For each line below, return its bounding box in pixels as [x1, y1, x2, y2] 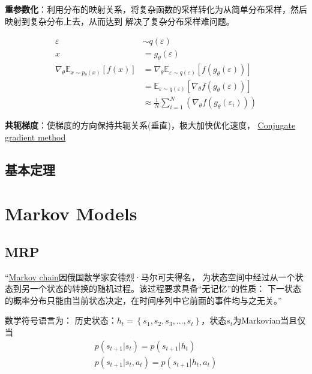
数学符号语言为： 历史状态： [5, 314, 117, 327]
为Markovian [233, 314, 281, 327]
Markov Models [5, 201, 137, 226]
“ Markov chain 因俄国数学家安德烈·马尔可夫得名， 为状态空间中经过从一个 [5, 270, 295, 283]
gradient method [5, 130, 66, 143]
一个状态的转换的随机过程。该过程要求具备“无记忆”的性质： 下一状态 [29, 282, 301, 295]
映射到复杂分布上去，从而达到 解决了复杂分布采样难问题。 [5, 14, 235, 27]
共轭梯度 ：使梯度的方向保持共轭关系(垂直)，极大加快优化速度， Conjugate [5, 119, 296, 131]
